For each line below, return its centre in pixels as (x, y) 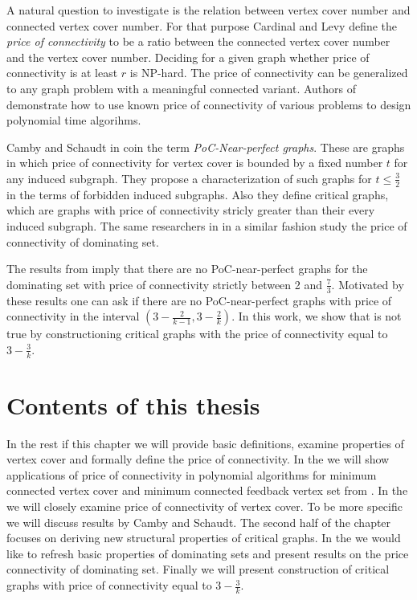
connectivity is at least (62, 73)
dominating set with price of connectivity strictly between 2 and (165, 284)
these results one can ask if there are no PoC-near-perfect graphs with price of (199, 300)
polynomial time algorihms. (74, 120)
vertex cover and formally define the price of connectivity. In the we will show (198, 459)
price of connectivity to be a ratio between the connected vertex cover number (198, 41)
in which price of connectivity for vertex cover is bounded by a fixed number (195, 163)
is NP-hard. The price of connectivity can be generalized (269, 73)
